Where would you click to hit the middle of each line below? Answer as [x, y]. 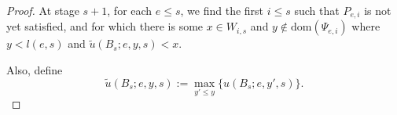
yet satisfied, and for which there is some [105, 26]
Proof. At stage [43, 10]
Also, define [35, 70]
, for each [130, 10]
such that [317, 10]
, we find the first [222, 10]
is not [378, 10]
